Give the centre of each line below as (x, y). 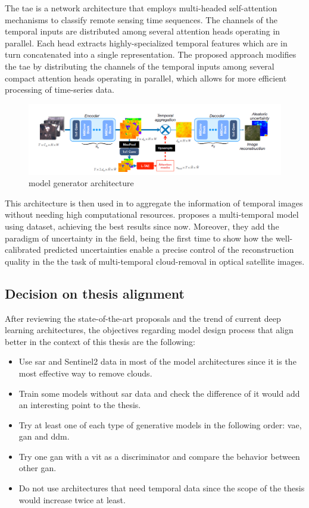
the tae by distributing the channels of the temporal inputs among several (140, 66)
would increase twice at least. (72, 499)
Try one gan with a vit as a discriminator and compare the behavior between (159, 456)
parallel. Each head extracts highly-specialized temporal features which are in (146, 43)
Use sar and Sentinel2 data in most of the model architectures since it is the (157, 361)
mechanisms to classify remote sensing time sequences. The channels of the (141, 19)
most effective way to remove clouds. (85, 373)
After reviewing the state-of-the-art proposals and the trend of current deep (143, 318)
